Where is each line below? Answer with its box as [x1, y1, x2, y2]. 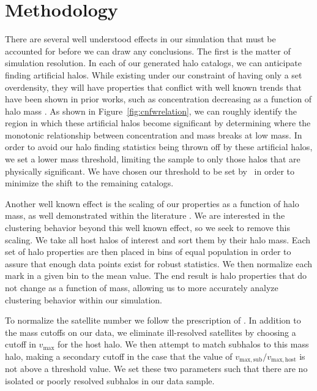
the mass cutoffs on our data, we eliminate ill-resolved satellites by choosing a [5, 325, 296, 338]
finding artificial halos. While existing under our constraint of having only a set [5, 68, 302, 81]
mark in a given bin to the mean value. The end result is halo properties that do [5, 269, 307, 282]
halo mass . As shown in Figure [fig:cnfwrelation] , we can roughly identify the [5, 104, 297, 117]
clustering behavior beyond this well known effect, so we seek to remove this [5, 221, 290, 234]
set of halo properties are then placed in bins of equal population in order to [5, 245, 291, 258]
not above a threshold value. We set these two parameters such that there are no [5, 362, 308, 375]
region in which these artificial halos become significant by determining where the [5, 116, 311, 129]
